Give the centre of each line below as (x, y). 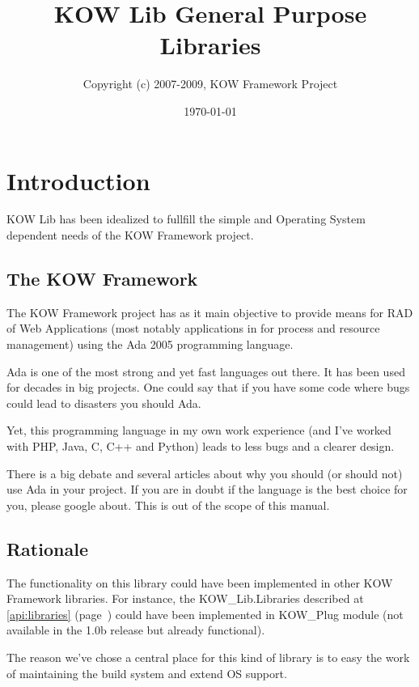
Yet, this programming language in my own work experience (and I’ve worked (199, 430)
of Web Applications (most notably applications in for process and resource (193, 328)
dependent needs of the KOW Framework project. (130, 235)
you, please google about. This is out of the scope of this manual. (168, 505)
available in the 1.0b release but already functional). (136, 630)
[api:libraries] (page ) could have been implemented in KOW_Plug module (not (205, 614)
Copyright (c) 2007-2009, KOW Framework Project (210, 84)
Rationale (47, 548)
